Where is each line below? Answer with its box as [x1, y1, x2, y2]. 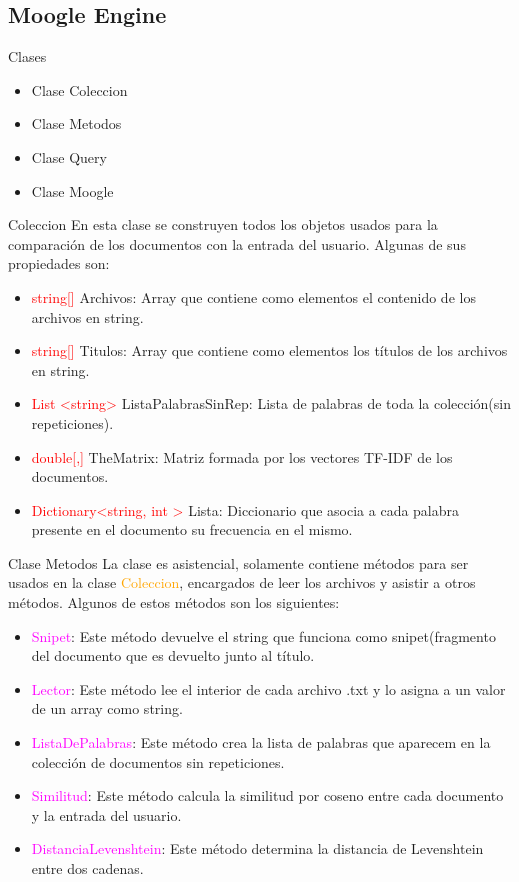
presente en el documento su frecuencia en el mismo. [31, 519, 353, 540]
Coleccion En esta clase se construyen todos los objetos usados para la [8, 214, 438, 235]
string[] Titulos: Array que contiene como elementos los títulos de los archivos [31, 340, 508, 361]
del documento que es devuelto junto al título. [31, 645, 315, 666]
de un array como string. [31, 698, 183, 719]
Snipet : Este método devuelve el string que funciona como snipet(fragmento [31, 625, 496, 646]
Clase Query [31, 146, 107, 167]
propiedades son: [8, 253, 110, 274]
